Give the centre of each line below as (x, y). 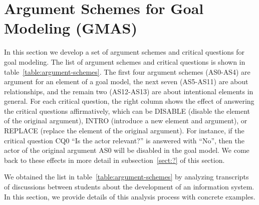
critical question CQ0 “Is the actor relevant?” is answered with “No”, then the (124, 140)
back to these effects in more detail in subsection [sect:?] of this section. (114, 160)
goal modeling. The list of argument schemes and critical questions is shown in (125, 61)
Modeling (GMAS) (71, 28)
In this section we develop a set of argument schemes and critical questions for (124, 52)
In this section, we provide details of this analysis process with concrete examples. (130, 196)
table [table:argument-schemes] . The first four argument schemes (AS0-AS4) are (127, 71)
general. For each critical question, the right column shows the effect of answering (129, 101)
